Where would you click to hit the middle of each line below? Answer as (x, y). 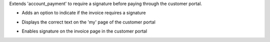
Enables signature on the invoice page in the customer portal (84, 31)
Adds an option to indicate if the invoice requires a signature (84, 13)
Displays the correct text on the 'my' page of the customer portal (89, 22)
